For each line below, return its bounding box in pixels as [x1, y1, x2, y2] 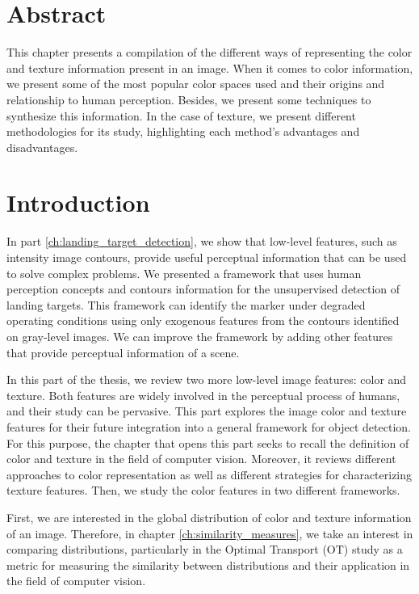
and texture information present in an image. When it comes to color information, [6, 59, 413, 76]
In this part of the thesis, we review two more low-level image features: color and [6, 371, 407, 388]
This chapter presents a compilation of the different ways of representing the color [6, 44, 413, 61]
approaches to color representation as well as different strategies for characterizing [6, 466, 413, 482]
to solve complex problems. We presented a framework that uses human [6, 264, 362, 281]
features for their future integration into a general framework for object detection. [6, 418, 411, 435]
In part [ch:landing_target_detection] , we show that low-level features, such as [6, 233, 397, 250]
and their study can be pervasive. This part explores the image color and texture [6, 402, 407, 419]
